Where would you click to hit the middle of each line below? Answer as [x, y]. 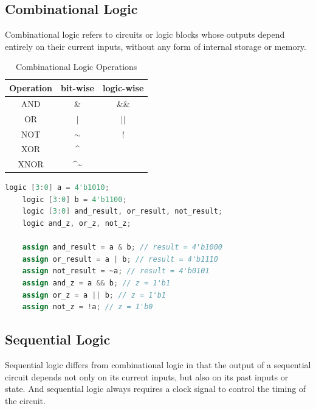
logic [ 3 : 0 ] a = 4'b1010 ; [57, 188]
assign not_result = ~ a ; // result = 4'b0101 [116, 271]
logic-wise [123, 87]
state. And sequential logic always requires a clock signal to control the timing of [156, 389]
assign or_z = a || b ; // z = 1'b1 [94, 295]
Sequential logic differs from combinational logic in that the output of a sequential [158, 365]
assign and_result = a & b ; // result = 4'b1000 [122, 247]
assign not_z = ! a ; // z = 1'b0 [88, 307]
